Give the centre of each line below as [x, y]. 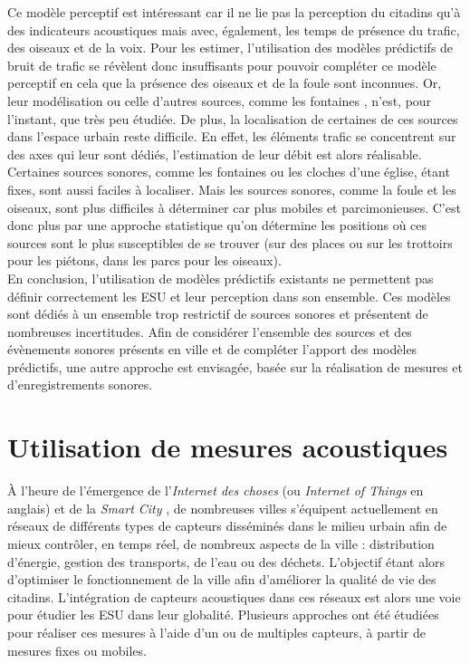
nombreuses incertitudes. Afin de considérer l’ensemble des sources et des [210, 331]
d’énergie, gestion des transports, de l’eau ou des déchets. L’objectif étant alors [226, 561]
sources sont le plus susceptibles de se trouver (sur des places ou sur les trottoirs [230, 242]
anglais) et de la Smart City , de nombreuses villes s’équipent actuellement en [223, 508]
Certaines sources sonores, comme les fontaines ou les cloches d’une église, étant [229, 172]
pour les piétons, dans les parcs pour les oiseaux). [144, 260]
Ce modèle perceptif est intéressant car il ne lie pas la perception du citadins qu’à [234, 12]
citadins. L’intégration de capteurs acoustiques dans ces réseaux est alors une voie [234, 596]
